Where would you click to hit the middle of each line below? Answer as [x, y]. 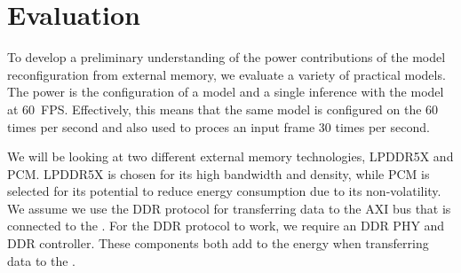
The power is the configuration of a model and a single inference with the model [226, 92]
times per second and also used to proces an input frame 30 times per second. [219, 126]
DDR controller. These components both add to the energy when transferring [218, 243]
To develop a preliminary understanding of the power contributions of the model [227, 57]
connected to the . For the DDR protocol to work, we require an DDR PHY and [226, 226]
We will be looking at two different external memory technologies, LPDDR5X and [230, 156]
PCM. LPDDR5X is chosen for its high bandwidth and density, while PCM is [219, 173]
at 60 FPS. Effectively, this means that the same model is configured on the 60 [223, 109]
